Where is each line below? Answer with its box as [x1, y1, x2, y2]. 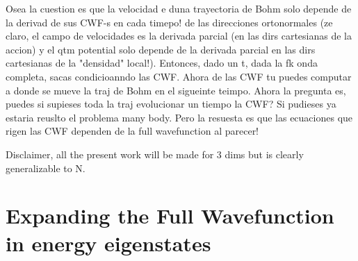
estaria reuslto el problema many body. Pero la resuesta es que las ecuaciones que [6, 110, 353, 124]
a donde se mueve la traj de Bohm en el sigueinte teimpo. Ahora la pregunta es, [6, 83, 346, 97]
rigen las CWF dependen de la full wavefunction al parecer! [6, 124, 259, 138]
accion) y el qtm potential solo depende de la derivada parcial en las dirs [6, 42, 316, 56]
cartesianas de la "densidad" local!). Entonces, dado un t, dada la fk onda [6, 56, 318, 70]
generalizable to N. [6, 160, 86, 175]
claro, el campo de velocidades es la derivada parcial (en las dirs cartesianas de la [6, 28, 352, 43]
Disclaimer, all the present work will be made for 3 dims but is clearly [6, 146, 304, 161]
